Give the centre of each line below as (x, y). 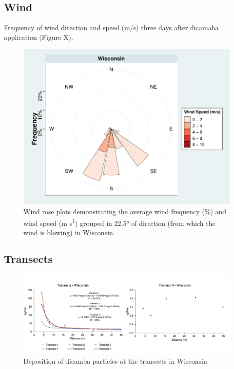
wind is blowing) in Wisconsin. (69, 232)
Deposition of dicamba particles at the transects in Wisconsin (115, 360)
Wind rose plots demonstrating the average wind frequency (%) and (125, 212)
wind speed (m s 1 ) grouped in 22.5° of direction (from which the (119, 222)
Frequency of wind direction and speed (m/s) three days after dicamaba (111, 28)
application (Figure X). (39, 37)
